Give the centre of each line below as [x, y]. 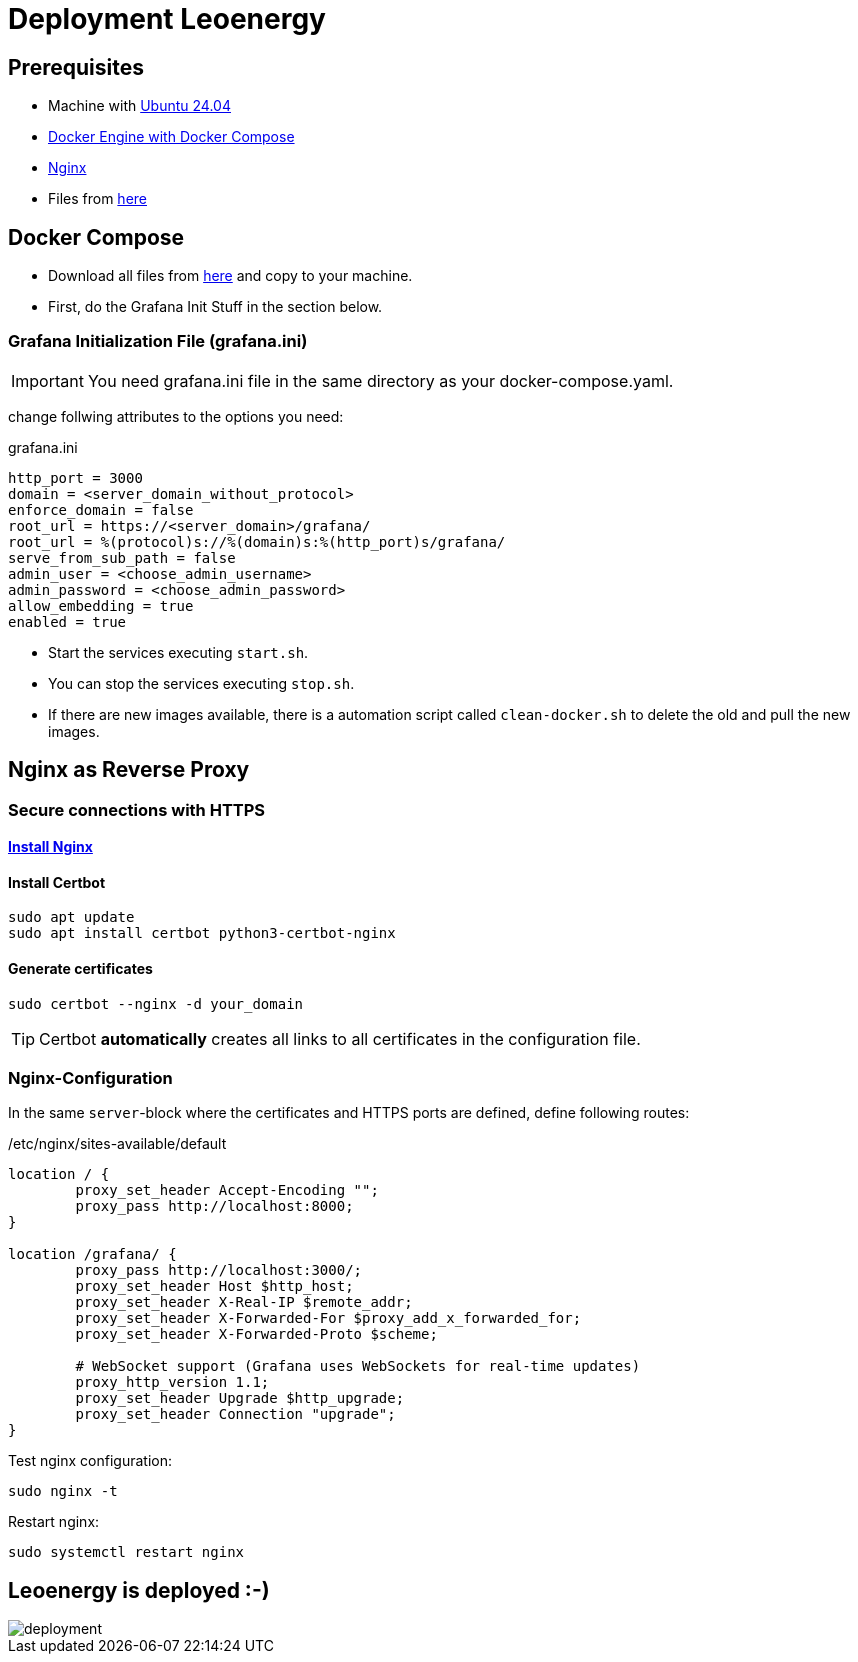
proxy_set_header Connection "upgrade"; [235, 1414]
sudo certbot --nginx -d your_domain [156, 1003]
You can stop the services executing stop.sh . [201, 683]
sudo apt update [71, 917]
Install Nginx [50, 847]
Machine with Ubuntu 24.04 [139, 106]
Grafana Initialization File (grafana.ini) [158, 341]
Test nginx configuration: [90, 1461]
